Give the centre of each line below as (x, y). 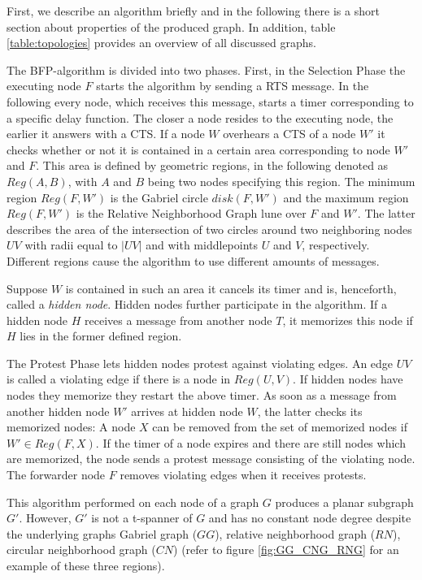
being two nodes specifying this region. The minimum (281, 181)
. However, (45, 518)
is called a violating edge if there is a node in (119, 379)
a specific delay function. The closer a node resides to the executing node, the (200, 117)
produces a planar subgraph (344, 502)
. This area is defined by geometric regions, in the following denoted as (212, 165)
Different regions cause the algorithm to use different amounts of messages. (193, 260)
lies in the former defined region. (101, 336)
